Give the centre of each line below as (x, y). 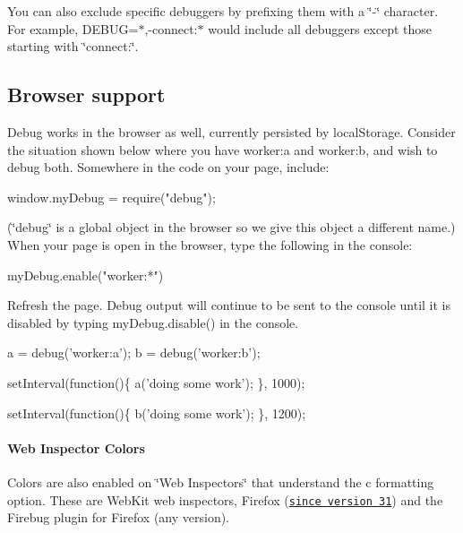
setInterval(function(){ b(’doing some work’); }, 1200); (157, 413)
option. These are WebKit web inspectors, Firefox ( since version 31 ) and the (225, 499)
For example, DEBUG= (73, 28)
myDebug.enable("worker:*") (86, 275)
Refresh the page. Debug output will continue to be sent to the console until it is (229, 305)
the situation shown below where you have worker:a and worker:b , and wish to (223, 149)
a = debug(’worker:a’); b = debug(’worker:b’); (134, 352)
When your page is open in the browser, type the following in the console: (210, 244)
